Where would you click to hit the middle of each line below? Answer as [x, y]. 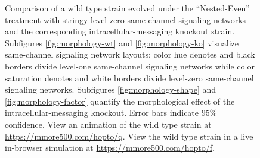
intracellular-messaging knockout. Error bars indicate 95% [111, 113]
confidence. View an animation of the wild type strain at [108, 124]
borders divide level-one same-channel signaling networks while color [130, 66]
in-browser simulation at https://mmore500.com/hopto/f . [110, 148]
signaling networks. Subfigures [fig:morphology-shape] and [111, 89]
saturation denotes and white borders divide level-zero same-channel [129, 78]
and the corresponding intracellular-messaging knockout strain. [120, 31]
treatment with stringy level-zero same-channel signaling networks [126, 19]
